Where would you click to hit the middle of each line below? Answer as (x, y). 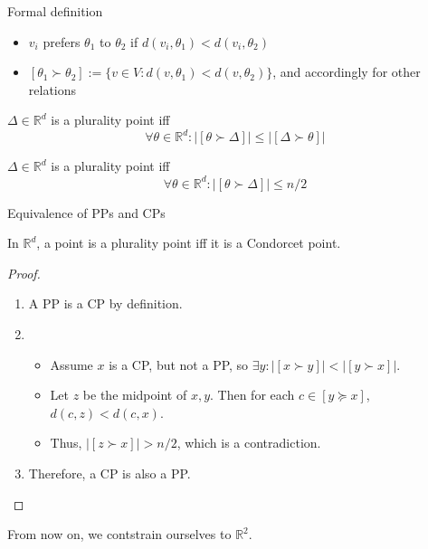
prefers (62, 41)
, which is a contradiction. (249, 443)
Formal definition (55, 11)
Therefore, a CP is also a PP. (109, 473)
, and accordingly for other (347, 72)
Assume (71, 364)
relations (52, 89)
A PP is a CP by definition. (105, 303)
